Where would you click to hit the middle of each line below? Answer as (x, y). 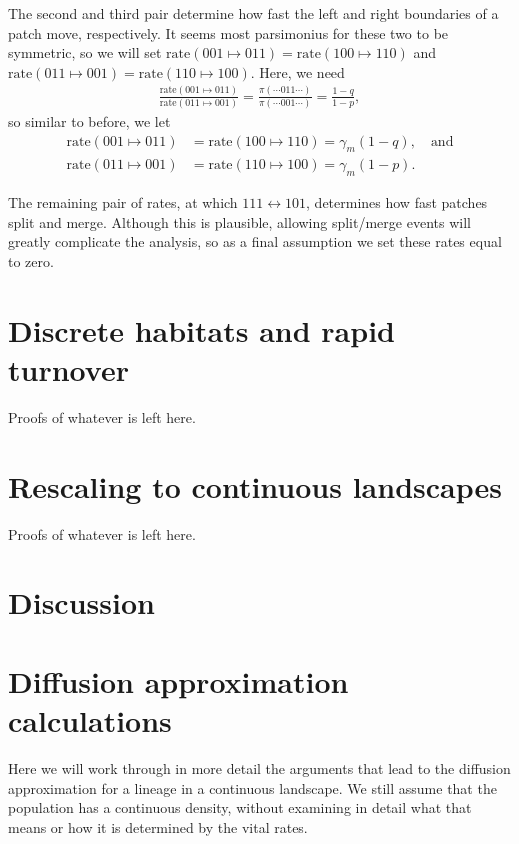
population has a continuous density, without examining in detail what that (240, 807)
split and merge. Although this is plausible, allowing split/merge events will (239, 221)
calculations (90, 720)
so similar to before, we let (89, 121)
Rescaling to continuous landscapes (255, 485)
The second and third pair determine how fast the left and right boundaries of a (253, 13)
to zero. (31, 261)
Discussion (81, 602)
